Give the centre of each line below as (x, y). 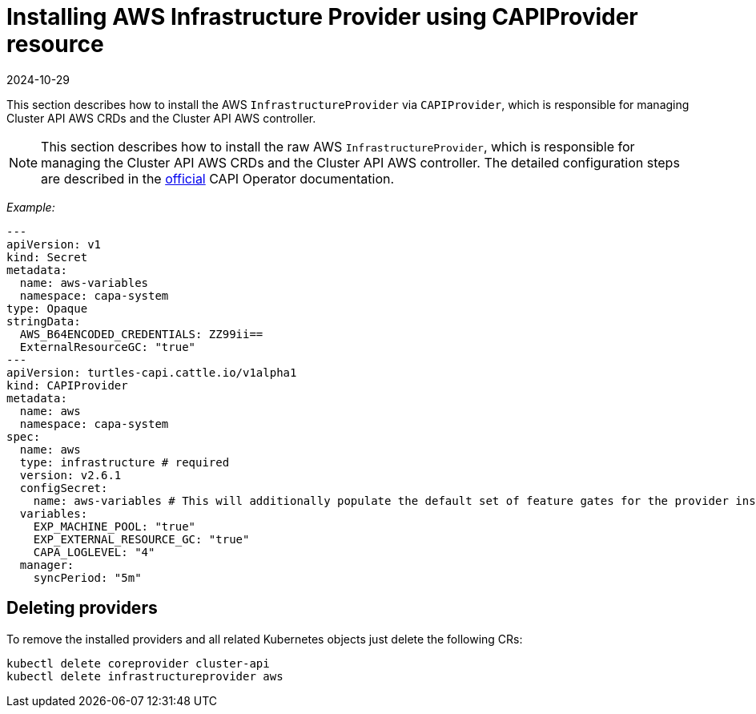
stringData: (44, 321)
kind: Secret (47, 257)
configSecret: (64, 488)
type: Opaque (47, 308)
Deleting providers (82, 608)
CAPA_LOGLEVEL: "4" (94, 552)
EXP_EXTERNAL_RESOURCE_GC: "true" (141, 539)
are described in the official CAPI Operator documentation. (218, 178)
